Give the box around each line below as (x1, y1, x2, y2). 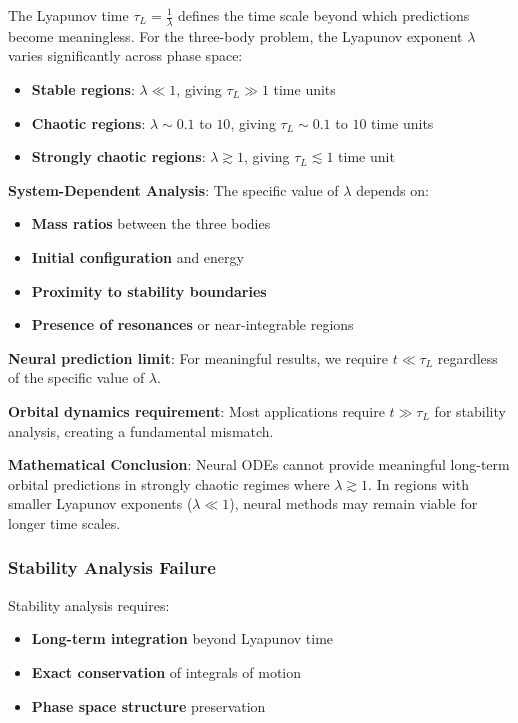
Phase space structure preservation (31, 695, 266, 716)
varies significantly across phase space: (8, 45, 243, 66)
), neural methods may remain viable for (229, 493, 478, 514)
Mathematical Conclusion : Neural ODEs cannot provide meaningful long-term (8, 454, 510, 475)
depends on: (356, 179, 429, 200)
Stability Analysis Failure (8, 555, 216, 580)
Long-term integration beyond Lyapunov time (31, 628, 334, 649)
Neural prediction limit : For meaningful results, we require (8, 347, 389, 368)
